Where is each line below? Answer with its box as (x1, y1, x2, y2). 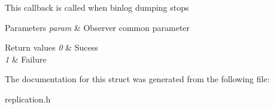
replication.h (5, 92, 51, 105)
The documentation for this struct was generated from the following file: (5, 73, 270, 85)
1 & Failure (5, 52, 47, 65)
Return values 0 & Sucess (5, 41, 98, 54)
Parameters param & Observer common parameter (5, 21, 190, 33)
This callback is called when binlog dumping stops (5, 1, 189, 13)
